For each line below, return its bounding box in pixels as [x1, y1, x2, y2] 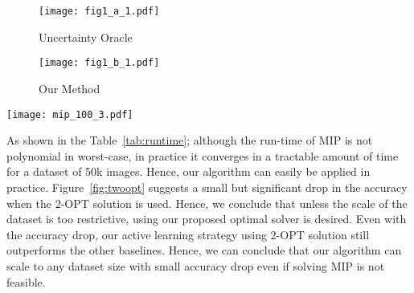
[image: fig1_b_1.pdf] [39, 57, 160, 69]
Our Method [39, 79, 100, 96]
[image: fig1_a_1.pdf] [39, 6, 160, 17]
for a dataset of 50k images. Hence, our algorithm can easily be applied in [6, 163, 371, 180]
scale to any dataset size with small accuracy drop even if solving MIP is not [6, 257, 385, 274]
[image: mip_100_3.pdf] [6, 108, 133, 120]
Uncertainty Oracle [39, 28, 133, 45]
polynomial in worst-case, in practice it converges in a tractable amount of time [6, 147, 399, 164]
